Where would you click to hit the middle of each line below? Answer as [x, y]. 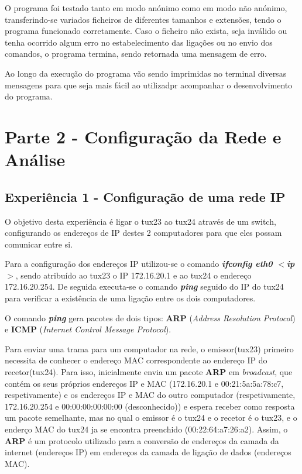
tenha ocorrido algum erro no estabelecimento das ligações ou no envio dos [139, 42]
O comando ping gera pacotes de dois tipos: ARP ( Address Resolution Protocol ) [150, 317]
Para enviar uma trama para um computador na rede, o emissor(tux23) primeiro [149, 348]
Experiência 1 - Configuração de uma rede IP [145, 196]
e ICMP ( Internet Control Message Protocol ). [88, 329]
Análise [35, 159]
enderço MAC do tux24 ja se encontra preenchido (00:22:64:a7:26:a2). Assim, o [146, 429]
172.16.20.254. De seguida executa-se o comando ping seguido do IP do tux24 [144, 286]
